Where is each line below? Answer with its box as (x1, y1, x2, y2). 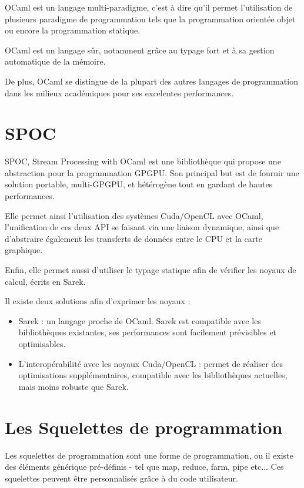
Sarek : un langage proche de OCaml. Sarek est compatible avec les (18, 314, 261, 327)
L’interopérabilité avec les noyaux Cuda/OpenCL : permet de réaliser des (18, 357, 283, 369)
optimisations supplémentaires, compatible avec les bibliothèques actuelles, (18, 369, 288, 381)
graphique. (5, 244, 43, 256)
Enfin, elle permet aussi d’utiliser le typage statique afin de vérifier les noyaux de (5, 264, 296, 276)
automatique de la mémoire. (5, 55, 106, 68)
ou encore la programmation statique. (5, 24, 141, 36)
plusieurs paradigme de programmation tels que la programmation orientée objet (5, 12, 296, 25)
